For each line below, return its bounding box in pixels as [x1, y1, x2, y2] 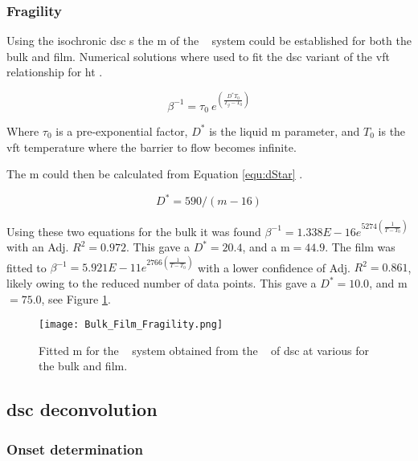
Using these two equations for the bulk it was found [6, 222, 261, 239]
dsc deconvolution [6, 397, 158, 422]
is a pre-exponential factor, [55, 122, 188, 139]
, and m [369, 275, 408, 292]
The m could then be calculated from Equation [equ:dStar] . [6, 165, 303, 182]
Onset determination [6, 439, 143, 459]
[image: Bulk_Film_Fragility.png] [39, 319, 223, 331]
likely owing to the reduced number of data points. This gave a [6, 275, 317, 292]
